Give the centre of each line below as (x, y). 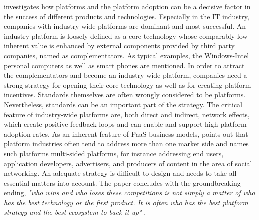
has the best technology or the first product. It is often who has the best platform (126, 202)
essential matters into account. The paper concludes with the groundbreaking (122, 182)
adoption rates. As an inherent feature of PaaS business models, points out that (126, 133)
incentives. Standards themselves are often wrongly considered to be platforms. (125, 95)
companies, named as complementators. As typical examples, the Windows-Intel (127, 55)
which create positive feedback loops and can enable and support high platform (125, 124)
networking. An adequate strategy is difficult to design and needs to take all (120, 173)
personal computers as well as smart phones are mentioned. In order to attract (124, 65)
